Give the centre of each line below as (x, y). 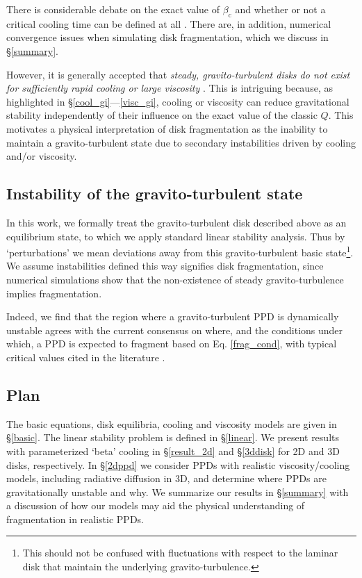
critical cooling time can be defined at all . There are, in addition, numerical (169, 23)
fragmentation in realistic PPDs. (75, 519)
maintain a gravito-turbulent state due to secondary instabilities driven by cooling (181, 142)
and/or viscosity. (42, 156)
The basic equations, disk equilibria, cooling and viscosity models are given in (172, 423)
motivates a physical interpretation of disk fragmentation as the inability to (167, 128)
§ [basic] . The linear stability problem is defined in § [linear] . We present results (173, 437)
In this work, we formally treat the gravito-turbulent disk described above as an (176, 222)
